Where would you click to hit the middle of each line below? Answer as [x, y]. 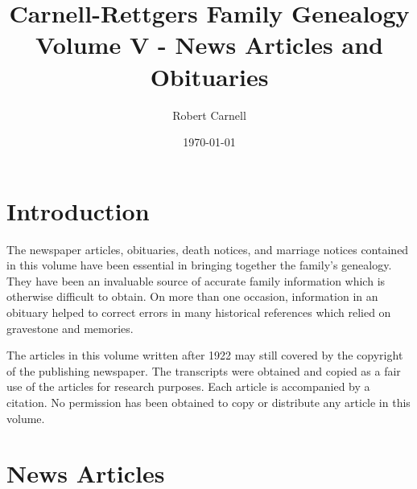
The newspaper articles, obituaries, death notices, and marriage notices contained [208, 249]
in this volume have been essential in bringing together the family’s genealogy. [199, 265]
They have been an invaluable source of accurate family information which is [196, 280]
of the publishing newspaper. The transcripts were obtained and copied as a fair [204, 370]
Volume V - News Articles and [209, 45]
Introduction [78, 210]
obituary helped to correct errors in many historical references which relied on [199, 312]
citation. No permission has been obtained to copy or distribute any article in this [208, 402]
